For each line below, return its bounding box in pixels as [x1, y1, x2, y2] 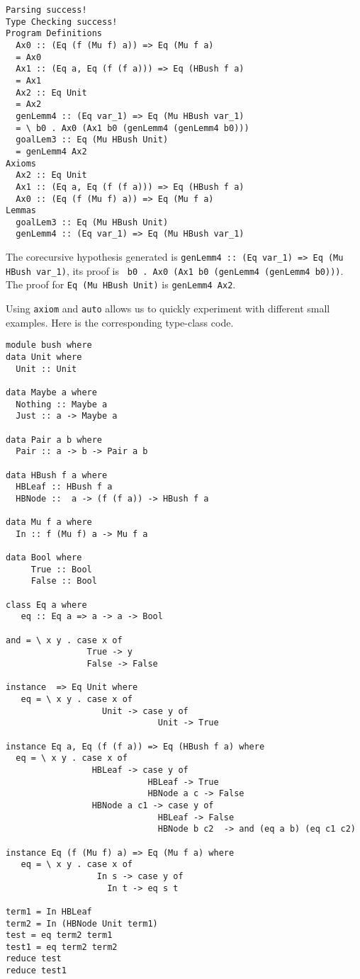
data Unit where [6, 352, 82, 362]
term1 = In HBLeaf [6, 906, 92, 917]
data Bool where [6, 553, 82, 563]
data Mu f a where [6, 517, 92, 528]
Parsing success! [6, 5, 87, 15]
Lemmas [6, 205, 36, 216]
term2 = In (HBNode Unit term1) [6, 918, 158, 929]
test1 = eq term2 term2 [6, 941, 118, 952]
